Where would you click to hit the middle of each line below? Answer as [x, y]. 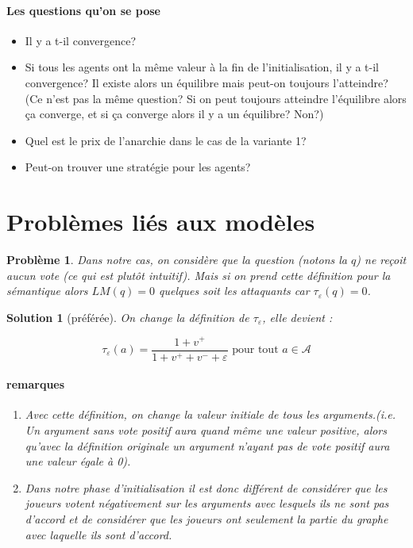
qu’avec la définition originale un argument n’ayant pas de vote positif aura [207, 445]
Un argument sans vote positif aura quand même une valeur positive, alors [206, 429]
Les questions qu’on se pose [83, 10]
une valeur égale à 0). [78, 461]
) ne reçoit [381, 260]
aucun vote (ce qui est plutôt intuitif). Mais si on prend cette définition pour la [199, 275]
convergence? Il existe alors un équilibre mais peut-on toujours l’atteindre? [206, 82]
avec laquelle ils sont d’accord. [98, 534]
